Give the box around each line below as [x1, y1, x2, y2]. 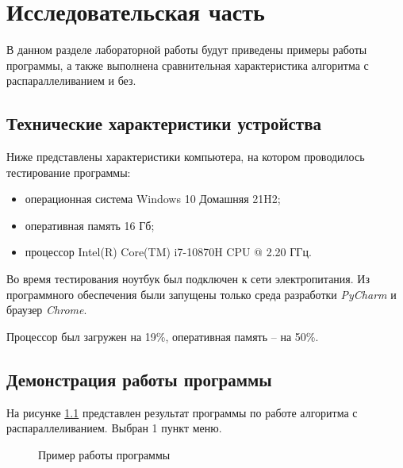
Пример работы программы [38, 446, 171, 462]
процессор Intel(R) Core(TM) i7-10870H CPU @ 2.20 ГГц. [25, 244, 312, 260]
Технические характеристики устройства [6, 111, 322, 136]
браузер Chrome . [6, 301, 87, 318]
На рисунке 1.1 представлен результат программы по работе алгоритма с [6, 404, 358, 420]
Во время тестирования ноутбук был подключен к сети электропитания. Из [6, 270, 370, 287]
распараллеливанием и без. [6, 72, 136, 89]
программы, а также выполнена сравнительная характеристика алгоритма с [6, 56, 369, 73]
